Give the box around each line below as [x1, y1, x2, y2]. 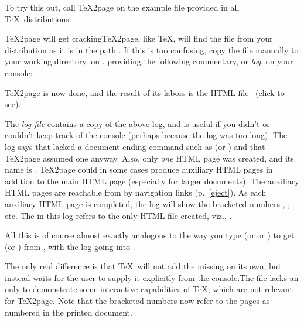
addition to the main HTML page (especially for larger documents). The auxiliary [5, 174, 299, 187]
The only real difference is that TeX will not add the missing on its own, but [5, 260, 282, 272]
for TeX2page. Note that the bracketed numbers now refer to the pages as [5, 294, 270, 307]
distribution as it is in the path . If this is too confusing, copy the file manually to [5, 43, 299, 56]
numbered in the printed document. [5, 306, 132, 318]
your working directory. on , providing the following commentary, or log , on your [5, 55, 293, 67]
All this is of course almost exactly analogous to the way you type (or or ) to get [5, 229, 295, 241]
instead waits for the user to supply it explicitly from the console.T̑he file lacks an [5, 271, 299, 283]
